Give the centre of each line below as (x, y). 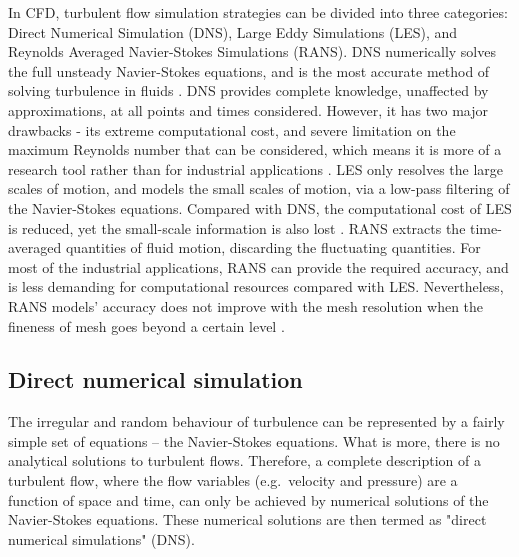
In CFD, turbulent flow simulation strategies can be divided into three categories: (258, 12)
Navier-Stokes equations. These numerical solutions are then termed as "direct (247, 519)
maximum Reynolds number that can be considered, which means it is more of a (255, 149)
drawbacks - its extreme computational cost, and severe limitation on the (232, 129)
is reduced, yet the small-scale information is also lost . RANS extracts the (237, 227)
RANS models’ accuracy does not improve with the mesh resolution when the (246, 305)
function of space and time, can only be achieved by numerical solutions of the (248, 499)
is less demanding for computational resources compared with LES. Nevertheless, (256, 286)
